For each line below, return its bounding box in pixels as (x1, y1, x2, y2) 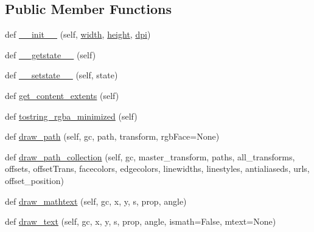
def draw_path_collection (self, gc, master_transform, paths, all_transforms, (5, 150, 295, 163)
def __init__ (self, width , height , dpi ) (5, 28, 151, 41)
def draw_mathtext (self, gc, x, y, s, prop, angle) (5, 194, 187, 207)
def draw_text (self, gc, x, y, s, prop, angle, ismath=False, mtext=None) (5, 215, 276, 228)
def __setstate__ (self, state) (5, 69, 118, 81)
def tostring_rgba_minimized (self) (5, 109, 138, 122)
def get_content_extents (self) (5, 89, 119, 101)
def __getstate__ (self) (5, 48, 96, 61)
